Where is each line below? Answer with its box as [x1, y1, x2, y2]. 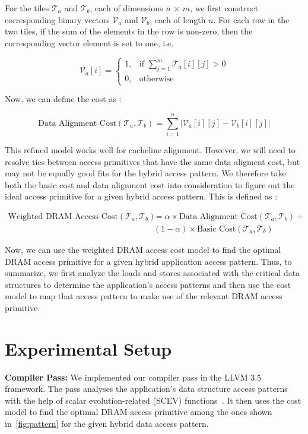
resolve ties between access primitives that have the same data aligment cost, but [5, 155, 300, 167]
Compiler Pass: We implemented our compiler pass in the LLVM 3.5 [5, 370, 262, 383]
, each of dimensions [90, 2, 163, 14]
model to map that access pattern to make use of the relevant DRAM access [5, 290, 282, 302]
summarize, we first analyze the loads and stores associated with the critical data [5, 267, 300, 279]
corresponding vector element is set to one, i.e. [5, 36, 174, 49]
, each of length [150, 13, 206, 26]
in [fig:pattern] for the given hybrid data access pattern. [5, 417, 209, 430]
